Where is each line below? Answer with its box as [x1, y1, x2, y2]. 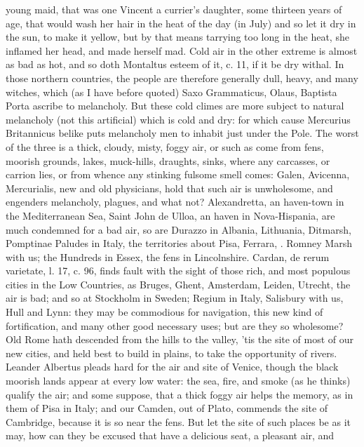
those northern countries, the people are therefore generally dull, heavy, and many [6, 70, 358, 85]
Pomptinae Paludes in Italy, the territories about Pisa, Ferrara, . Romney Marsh [6, 236, 352, 251]
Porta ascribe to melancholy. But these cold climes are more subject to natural [6, 98, 344, 113]
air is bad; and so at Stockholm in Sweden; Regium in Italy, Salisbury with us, [6, 291, 344, 305]
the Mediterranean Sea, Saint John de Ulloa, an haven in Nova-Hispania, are [6, 208, 335, 222]
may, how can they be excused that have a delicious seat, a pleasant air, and [6, 428, 335, 443]
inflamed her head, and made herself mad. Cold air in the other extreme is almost [6, 43, 358, 58]
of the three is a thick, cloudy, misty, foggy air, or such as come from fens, [6, 139, 324, 154]
